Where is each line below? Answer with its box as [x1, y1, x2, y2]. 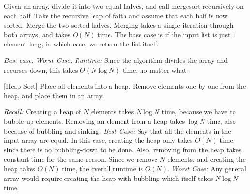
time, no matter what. [123, 64, 188, 75]
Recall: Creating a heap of [4, 106, 81, 117]
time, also [207, 116, 236, 126]
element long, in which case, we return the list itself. [4, 39, 159, 49]
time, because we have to [161, 106, 236, 117]
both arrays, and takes [4, 29, 71, 39]
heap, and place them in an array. [4, 90, 104, 100]
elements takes [91, 106, 134, 117]
